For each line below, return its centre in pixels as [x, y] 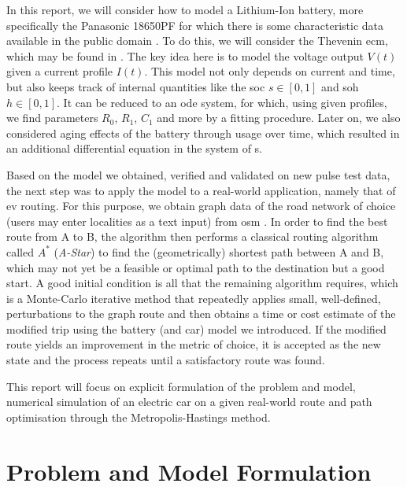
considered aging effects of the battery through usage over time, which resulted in [203, 133]
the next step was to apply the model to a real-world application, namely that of [201, 190]
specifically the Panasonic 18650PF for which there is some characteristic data [195, 25]
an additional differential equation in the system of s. [135, 148]
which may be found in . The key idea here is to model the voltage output [185, 55]
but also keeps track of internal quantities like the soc [136, 86]
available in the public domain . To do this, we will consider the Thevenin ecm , [197, 41]
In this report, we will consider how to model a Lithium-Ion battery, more [185, 9]
